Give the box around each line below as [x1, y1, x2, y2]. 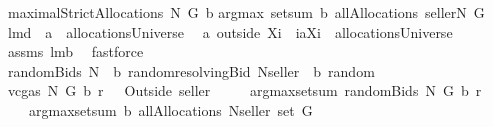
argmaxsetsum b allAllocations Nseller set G [28, 99, 313, 120]
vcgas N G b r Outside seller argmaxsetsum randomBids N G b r [7, 80, 482, 101]
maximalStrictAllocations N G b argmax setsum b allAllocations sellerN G [7, 2, 485, 22]
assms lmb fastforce [7, 41, 144, 62]
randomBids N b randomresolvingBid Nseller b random [7, 60, 375, 81]
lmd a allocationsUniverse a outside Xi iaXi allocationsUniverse [7, 21, 453, 42]
